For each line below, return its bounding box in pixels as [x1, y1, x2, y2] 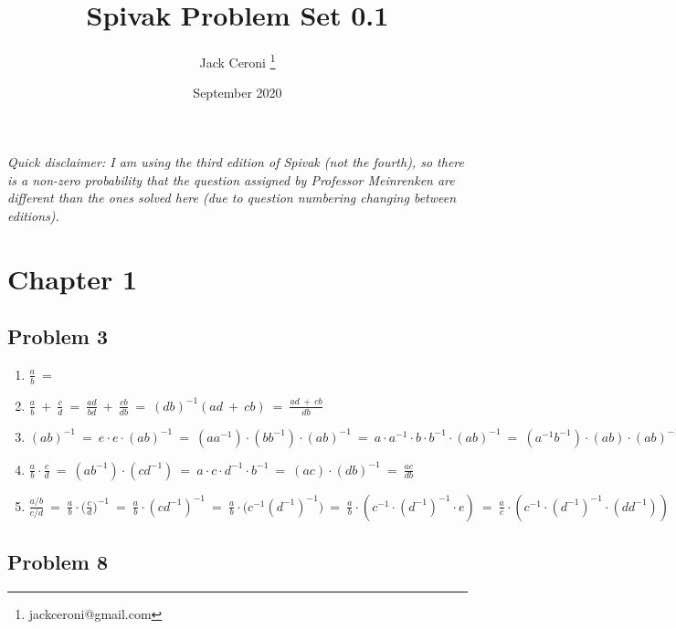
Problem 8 [7, 547, 108, 575]
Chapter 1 [7, 259, 138, 297]
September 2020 [193, 83, 282, 102]
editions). [7, 205, 59, 225]
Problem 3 [7, 322, 108, 351]
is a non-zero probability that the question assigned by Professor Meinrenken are [7, 170, 455, 189]
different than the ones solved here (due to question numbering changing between [7, 188, 457, 207]
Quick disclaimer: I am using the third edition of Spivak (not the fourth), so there [7, 152, 464, 171]
